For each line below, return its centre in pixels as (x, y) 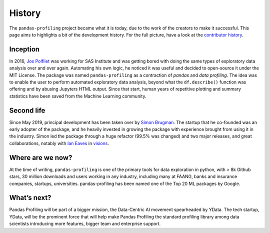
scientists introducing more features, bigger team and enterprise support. (85, 224)
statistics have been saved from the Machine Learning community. (78, 96)
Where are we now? (41, 157)
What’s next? (30, 198)
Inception (24, 49)
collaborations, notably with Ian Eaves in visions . (59, 143)
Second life (27, 110)
